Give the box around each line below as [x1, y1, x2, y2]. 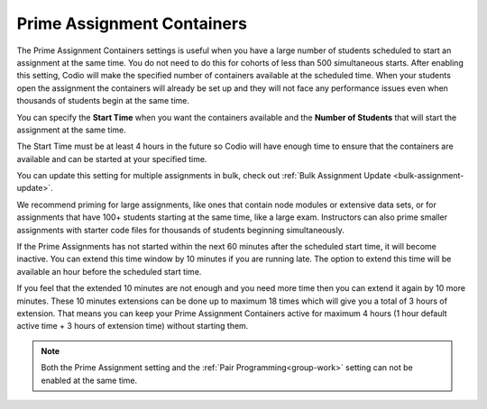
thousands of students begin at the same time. [16, 95, 189, 106]
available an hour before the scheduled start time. [16, 266, 202, 277]
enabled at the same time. [41, 375, 138, 386]
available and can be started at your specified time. [16, 153, 207, 164]
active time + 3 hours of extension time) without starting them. [16, 321, 249, 332]
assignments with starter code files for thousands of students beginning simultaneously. [16, 224, 345, 235]
